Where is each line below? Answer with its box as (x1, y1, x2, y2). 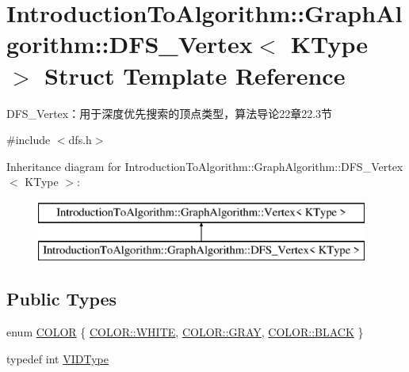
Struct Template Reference (44, 59, 346, 91)
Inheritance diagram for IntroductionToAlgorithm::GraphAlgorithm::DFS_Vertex (6, 158, 403, 174)
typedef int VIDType (6, 350, 109, 366)
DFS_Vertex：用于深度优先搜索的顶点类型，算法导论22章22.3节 (6, 104, 333, 121)
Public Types (6, 287, 117, 311)
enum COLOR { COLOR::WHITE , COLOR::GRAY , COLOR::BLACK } (6, 324, 364, 340)
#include (6, 131, 51, 148)
